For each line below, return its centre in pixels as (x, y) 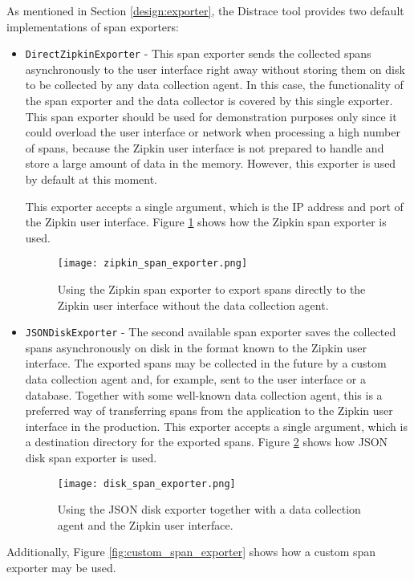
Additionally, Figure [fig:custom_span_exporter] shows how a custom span (191, 552)
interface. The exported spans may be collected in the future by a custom (206, 363)
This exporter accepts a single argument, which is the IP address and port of (214, 206)
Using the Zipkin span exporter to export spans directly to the (211, 289)
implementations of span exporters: (93, 26)
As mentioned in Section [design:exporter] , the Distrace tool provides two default (205, 10)
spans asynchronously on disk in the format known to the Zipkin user (196, 347)
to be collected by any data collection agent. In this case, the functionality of (214, 85)
